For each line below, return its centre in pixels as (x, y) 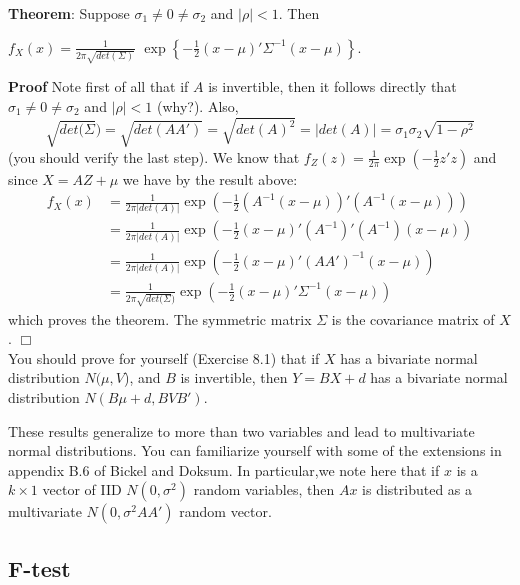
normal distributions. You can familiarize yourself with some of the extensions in (255, 450)
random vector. (225, 511)
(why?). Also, (197, 105)
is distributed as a (417, 489)
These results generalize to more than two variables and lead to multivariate (241, 430)
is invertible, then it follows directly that (332, 86)
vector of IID (82, 489)
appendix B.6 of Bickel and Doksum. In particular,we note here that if (224, 469)
